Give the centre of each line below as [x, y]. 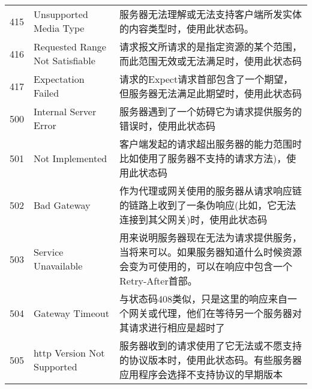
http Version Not [69, 353]
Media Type [59, 28]
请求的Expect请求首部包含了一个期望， [206, 79]
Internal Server [65, 111]
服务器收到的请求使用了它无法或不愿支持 [211, 345]
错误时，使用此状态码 [168, 126]
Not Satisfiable [64, 60]
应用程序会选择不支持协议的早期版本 [201, 374]
